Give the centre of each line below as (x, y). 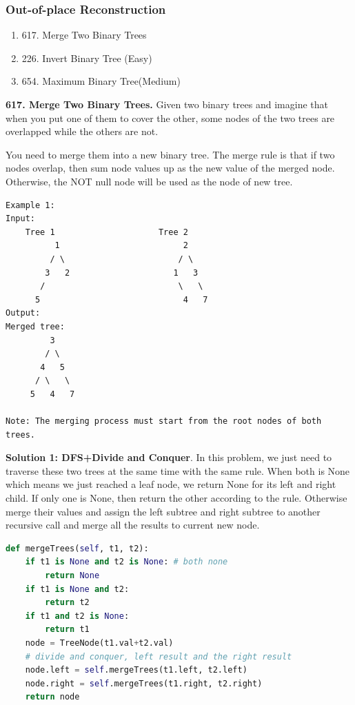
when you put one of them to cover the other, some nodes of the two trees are (170, 118)
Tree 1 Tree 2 (106, 232)
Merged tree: (35, 326)
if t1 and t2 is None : (77, 616)
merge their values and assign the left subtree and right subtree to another (163, 511)
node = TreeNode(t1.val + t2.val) (99, 643)
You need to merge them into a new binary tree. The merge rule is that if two (170, 154)
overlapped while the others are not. (82, 131)
